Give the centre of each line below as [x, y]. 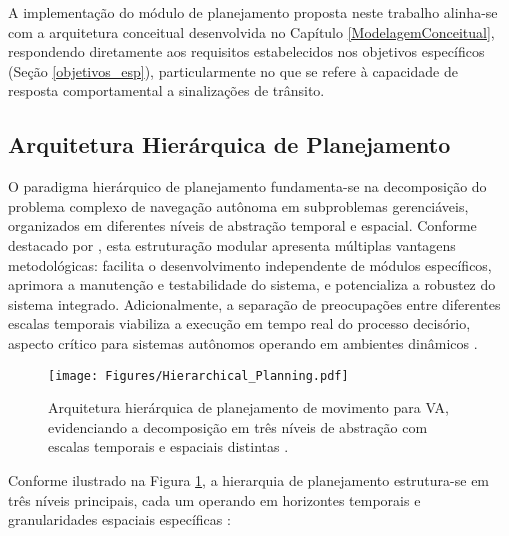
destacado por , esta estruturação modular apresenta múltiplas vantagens [232, 244]
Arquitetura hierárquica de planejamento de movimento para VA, [248, 407]
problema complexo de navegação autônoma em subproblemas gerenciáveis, [238, 205]
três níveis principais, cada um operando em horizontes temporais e [214, 499]
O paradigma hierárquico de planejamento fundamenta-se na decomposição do [247, 186]
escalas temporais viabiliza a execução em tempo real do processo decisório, [239, 323]
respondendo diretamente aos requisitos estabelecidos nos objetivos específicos [246, 51]
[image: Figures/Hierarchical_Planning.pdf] [198, 375]
